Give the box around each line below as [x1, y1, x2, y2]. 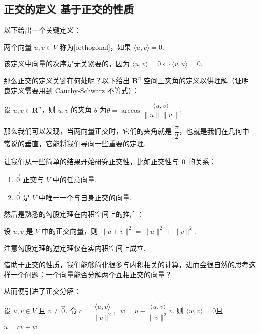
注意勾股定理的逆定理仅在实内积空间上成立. [4, 242, 146, 253]
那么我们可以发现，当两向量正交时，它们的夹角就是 [4, 126, 172, 136]
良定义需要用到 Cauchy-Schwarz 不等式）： [4, 85, 139, 95]
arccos [121, 107, 140, 114]
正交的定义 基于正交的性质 [4, 1, 134, 17]
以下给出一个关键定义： [4, 25, 81, 35]
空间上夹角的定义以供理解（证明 [144, 75, 249, 85]
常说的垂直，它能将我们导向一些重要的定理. [4, 138, 146, 149]
